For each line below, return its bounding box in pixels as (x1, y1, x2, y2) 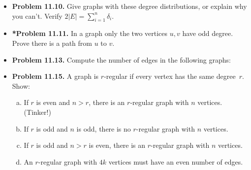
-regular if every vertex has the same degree (104, 71, 236, 81)
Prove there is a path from (12, 37, 92, 48)
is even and (36, 97, 70, 107)
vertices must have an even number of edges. (108, 156, 243, 167)
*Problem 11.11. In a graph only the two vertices (12, 28, 168, 38)
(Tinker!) (24, 106, 51, 117)
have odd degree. (182, 28, 233, 38)
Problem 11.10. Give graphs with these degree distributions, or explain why (12, 1, 247, 11)
